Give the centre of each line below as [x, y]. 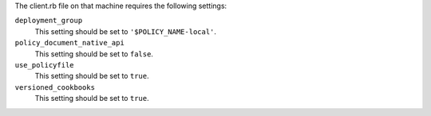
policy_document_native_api [70, 43]
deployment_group [49, 21]
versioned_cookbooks [55, 87]
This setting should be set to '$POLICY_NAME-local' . [126, 31]
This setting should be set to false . [94, 54]
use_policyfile [45, 65]
